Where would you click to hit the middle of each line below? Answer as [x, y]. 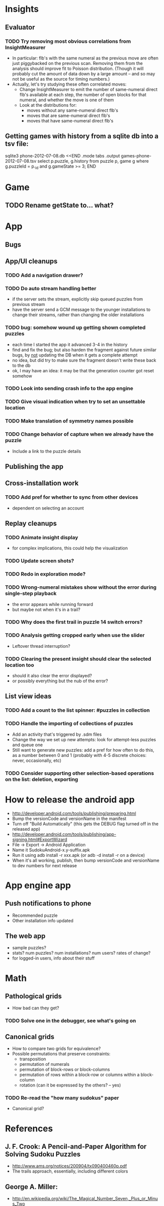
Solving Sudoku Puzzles [43, 1154]
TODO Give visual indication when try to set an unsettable [75, 402]
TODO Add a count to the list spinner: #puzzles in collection [78, 710]
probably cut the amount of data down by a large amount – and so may [83, 74]
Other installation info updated [43, 920]
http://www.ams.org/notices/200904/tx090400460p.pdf [70, 1166]
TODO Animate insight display [42, 537]
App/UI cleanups [31, 261]
